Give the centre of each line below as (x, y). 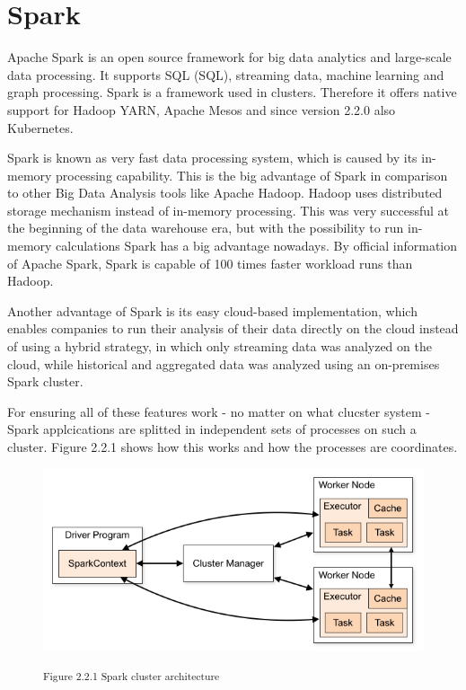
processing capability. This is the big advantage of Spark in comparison (252, 175)
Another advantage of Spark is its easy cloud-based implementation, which (212, 310)
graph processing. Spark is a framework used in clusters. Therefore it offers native (232, 92)
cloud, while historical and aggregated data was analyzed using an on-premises (224, 363)
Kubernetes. (40, 127)
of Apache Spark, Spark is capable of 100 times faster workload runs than (210, 263)
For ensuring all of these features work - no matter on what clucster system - (219, 411)
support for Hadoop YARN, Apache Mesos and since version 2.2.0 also (202, 109)
